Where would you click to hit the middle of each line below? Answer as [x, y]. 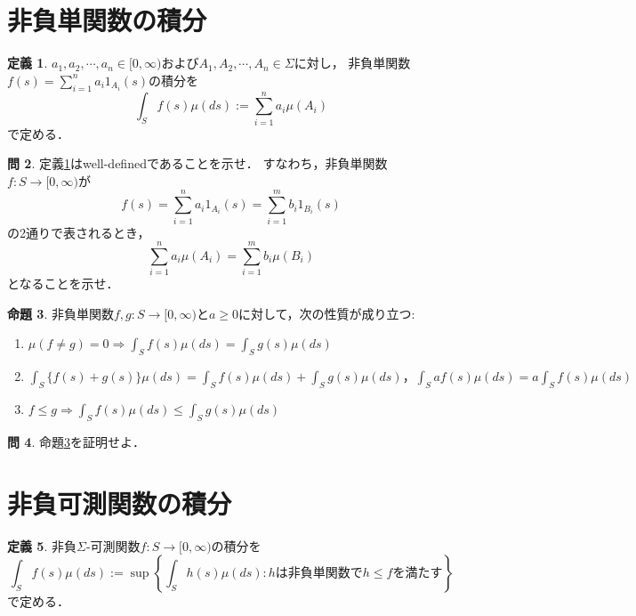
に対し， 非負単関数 [352, 63]
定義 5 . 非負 [42, 545]
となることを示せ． [63, 284]
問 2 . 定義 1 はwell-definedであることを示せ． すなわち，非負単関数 [197, 163]
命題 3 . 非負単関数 [60, 313]
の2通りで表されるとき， [79, 232]
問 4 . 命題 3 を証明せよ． [76, 441]
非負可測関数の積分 [120, 503]
